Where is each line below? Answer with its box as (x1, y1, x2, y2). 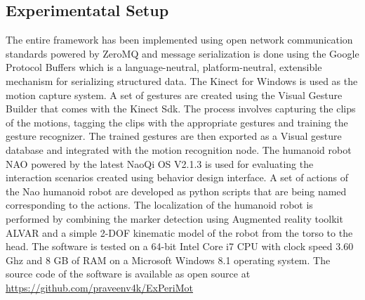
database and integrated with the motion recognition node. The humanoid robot (6, 142, 352, 157)
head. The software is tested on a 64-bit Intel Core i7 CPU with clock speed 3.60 (6, 239, 354, 254)
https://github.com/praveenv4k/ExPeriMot (6, 280, 193, 294)
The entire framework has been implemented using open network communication (6, 32, 353, 47)
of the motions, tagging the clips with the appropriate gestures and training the (6, 115, 348, 129)
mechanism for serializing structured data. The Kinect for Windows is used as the (6, 73, 358, 88)
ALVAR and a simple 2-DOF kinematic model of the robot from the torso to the (6, 225, 353, 240)
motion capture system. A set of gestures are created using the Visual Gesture (6, 87, 343, 102)
